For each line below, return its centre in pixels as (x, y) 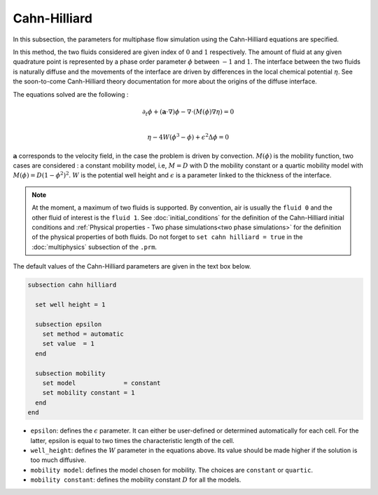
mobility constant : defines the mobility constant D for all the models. (136, 480)
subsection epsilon (69, 324)
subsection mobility (70, 373)
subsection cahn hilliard (72, 285)
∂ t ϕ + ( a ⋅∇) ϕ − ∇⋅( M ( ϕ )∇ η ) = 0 (188, 112)
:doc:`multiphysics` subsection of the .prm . (94, 247)
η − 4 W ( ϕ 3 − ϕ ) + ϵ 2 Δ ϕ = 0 (188, 137)
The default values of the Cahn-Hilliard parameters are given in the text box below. (132, 266)
